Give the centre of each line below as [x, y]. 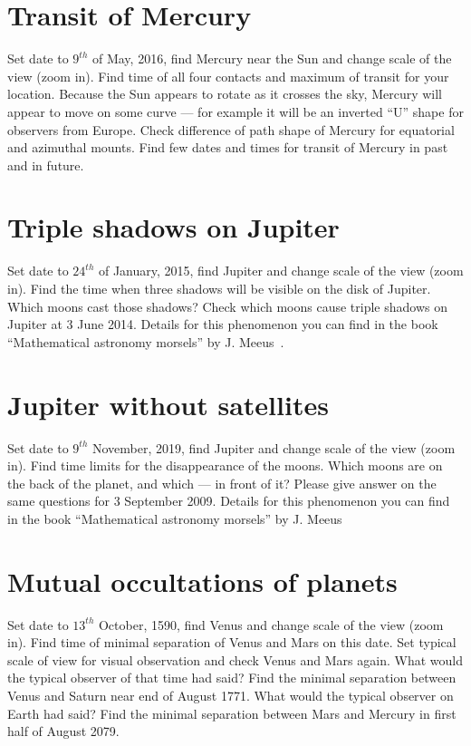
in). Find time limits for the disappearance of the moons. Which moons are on [225, 465]
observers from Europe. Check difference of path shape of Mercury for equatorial [231, 129]
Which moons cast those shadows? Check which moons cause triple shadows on [227, 306]
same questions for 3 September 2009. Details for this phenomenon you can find [229, 501]
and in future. [46, 165]
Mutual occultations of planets [202, 581]
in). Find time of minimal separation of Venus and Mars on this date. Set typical [232, 642]
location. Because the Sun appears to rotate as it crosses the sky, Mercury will [225, 94]
